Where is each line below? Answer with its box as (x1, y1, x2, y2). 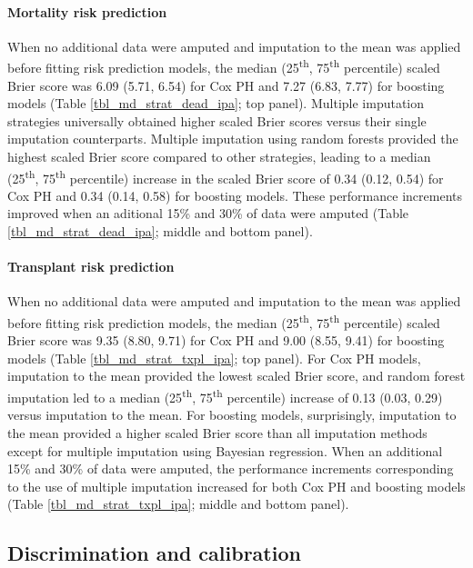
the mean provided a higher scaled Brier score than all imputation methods (7, 423, 428, 442)
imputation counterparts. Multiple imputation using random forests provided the (7, 129, 458, 148)
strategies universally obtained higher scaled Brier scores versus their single (7, 111, 427, 130)
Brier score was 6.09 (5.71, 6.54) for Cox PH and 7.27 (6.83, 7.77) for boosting (7, 75, 445, 95)
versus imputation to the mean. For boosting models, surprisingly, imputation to (7, 405, 457, 424)
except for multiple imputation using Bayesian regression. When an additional (7, 441, 443, 460)
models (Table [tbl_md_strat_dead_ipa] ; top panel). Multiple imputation (7, 94, 425, 113)
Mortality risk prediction (7, 2, 167, 21)
